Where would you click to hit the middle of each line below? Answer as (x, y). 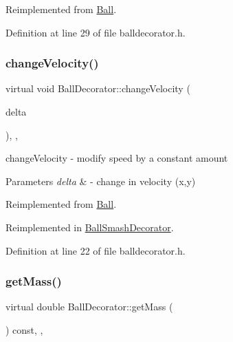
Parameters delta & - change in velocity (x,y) (101, 181)
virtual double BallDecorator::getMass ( (89, 307)
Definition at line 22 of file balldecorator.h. (96, 250)
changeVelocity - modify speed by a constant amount (117, 158)
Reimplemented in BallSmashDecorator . (90, 227)
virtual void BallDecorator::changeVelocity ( (98, 88)
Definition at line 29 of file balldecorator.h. (96, 32)
